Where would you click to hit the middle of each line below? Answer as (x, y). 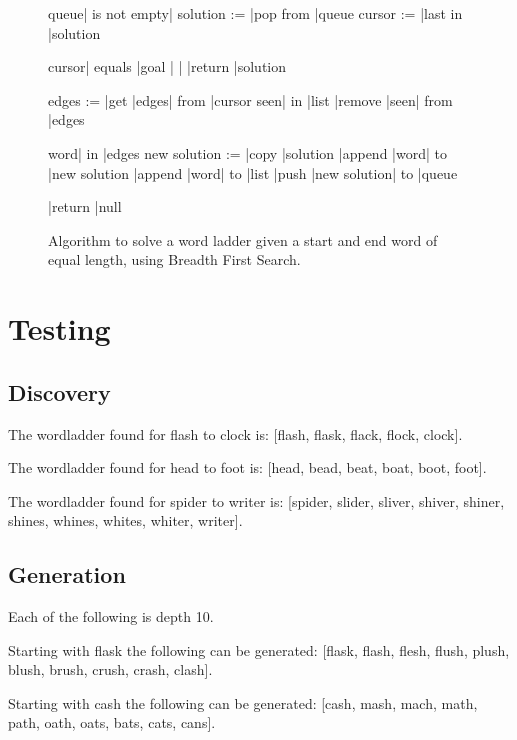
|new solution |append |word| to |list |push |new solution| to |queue (253, 172)
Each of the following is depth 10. (111, 616)
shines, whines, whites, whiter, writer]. (125, 520)
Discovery (59, 391)
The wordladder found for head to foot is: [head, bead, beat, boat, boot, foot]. (247, 467)
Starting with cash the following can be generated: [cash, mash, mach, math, (243, 702)
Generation (67, 574)
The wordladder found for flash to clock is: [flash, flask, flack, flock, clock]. (235, 433)
